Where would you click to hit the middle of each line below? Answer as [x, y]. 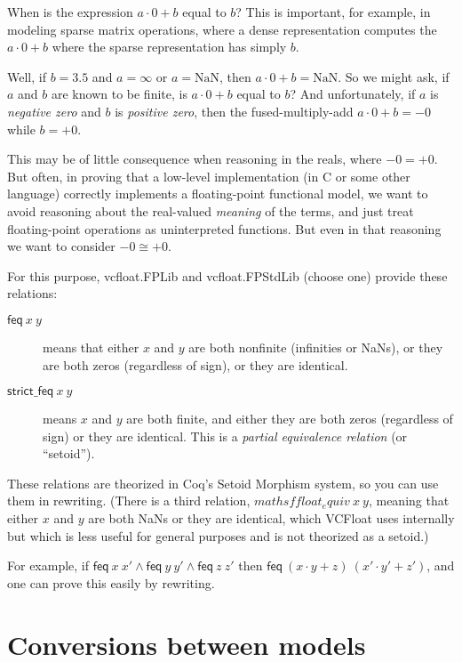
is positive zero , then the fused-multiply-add [234, 111]
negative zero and [54, 111]
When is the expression [70, 12]
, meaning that [409, 501]
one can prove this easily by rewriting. [111, 582]
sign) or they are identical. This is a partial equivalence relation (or [225, 436]
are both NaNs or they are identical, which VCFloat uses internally [271, 518]
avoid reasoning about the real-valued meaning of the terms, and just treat [211, 210]
